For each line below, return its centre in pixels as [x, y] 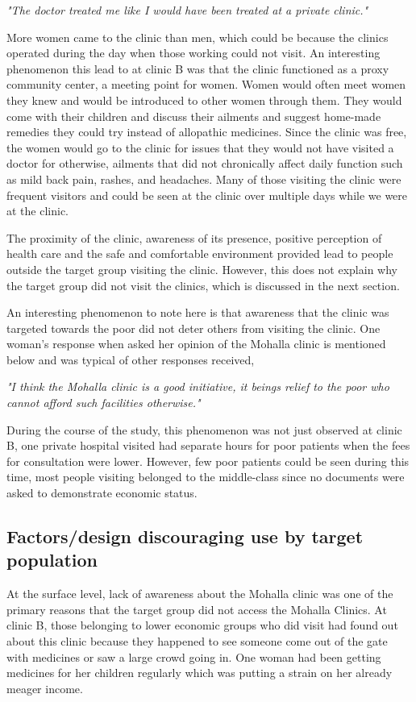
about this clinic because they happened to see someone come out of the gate [197, 641]
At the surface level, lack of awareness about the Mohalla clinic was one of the [200, 594]
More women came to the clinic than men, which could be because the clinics [198, 37]
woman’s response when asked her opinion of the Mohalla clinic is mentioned [196, 344]
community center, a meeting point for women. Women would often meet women [206, 84]
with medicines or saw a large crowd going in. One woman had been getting [194, 656]
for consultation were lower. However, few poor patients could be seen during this [208, 461]
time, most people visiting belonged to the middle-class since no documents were [206, 477]
